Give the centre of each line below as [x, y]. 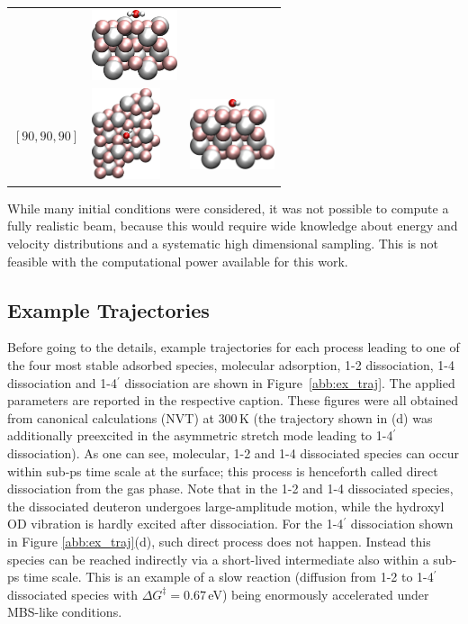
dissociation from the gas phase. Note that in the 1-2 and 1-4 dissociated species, [230, 488]
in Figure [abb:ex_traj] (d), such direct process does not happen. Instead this [219, 541]
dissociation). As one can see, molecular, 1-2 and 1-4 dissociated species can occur [233, 452]
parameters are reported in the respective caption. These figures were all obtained [233, 400]
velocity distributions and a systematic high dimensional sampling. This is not [223, 244]
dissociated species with [72, 594]
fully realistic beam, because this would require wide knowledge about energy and [233, 226]
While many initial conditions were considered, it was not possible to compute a [228, 208]
